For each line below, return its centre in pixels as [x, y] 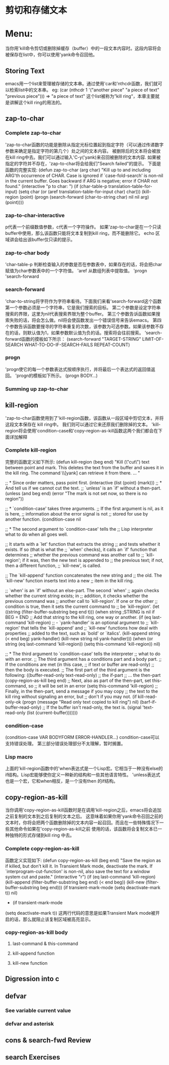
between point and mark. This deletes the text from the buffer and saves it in [84, 467]
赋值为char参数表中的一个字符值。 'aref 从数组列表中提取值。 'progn [76, 271]
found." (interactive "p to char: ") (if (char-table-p [56, 186]
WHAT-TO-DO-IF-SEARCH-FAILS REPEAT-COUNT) [77, 344]
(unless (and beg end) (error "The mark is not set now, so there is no [76, 493]
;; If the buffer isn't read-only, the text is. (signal [92, 707]
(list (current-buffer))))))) [52, 712]
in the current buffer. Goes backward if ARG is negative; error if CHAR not [81, 181]
